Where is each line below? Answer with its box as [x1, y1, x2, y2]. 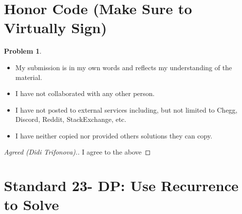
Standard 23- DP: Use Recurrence [4, 175, 239, 195]
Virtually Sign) [4, 18, 107, 38]
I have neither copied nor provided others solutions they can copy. [15, 130, 212, 140]
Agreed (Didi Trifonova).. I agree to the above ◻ [4, 147, 151, 157]
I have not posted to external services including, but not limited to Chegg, [15, 104, 238, 115]
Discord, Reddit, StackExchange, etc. [15, 114, 127, 124]
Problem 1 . [4, 46, 42, 56]
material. [15, 72, 42, 82]
